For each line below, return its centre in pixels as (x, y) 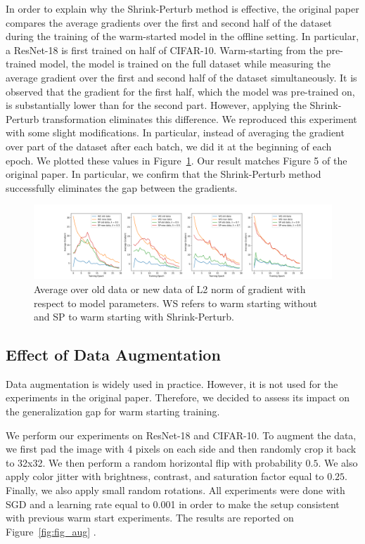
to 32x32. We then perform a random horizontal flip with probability (154, 462)
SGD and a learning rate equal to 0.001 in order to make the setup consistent (173, 504)
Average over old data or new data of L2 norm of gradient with (170, 289)
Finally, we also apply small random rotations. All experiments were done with (175, 490)
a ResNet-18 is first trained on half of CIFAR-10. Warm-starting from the (165, 50)
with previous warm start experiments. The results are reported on (150, 518)
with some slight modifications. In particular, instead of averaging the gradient (175, 132)
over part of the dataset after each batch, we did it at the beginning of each (169, 146)
